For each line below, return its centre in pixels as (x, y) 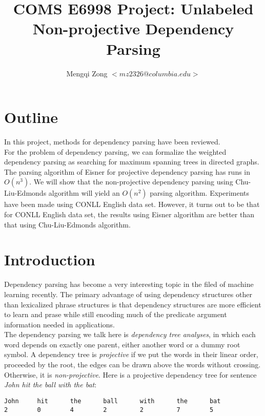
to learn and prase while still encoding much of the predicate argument (116, 314)
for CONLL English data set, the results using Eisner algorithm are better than (129, 214)
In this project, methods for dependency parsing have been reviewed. (112, 142)
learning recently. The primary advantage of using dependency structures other (128, 294)
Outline (31, 117)
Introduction (50, 259)
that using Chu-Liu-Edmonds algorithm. (67, 224)
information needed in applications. (59, 324)
